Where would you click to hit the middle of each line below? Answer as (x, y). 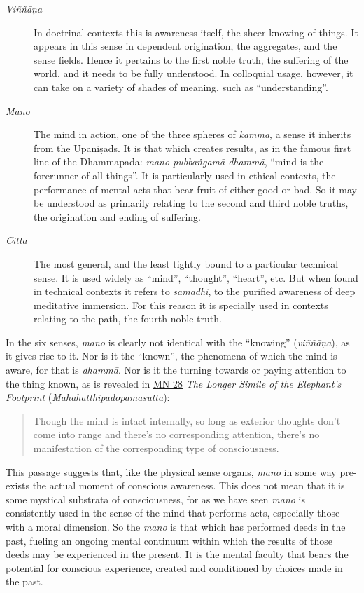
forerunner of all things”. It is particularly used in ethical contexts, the (185, 175)
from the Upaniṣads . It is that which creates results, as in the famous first (192, 148)
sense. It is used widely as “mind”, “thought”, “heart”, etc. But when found (196, 277)
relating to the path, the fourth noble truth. (128, 319)
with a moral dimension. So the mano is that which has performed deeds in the (176, 526)
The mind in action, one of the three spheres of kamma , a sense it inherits (192, 134)
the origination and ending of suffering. (117, 216)
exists (17, 485)
